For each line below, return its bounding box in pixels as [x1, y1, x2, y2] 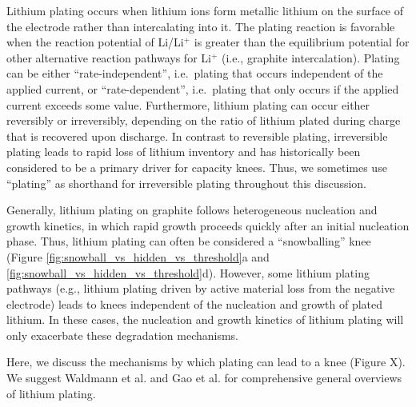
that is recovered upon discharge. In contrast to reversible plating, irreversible [6, 127, 388, 144]
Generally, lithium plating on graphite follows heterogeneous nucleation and [6, 202, 378, 218]
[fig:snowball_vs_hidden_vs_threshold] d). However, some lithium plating [6, 264, 370, 281]
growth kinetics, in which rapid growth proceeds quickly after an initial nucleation [6, 217, 410, 233]
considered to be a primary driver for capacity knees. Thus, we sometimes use [6, 158, 387, 175]
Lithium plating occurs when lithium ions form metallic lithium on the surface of [6, 2, 404, 18]
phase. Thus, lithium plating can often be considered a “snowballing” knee [6, 233, 371, 249]
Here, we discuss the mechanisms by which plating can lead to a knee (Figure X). [6, 353, 406, 370]
